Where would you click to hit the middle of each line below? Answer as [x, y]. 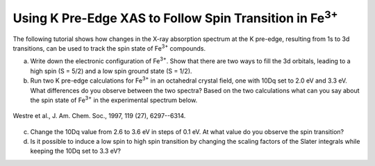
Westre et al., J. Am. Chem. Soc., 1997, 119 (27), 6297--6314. [99, 116]
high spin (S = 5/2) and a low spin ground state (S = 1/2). [111, 71]
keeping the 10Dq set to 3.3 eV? [76, 151]
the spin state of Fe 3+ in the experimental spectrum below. [114, 99]
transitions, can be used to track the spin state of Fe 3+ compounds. [109, 48]
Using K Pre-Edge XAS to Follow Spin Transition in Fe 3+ [175, 17]
